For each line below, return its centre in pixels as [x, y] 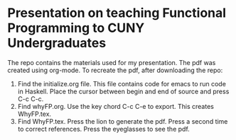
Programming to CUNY [76, 28]
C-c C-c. [31, 99]
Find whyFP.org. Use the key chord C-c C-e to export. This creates [116, 106]
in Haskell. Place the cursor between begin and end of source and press [123, 91]
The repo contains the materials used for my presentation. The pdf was [112, 62]
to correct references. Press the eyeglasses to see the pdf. [103, 129]
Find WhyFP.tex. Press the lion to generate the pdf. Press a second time [123, 121]
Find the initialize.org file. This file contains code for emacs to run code [122, 83]
